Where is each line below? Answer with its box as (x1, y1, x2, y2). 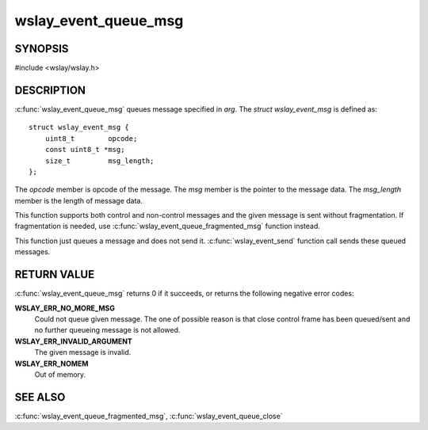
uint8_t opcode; (44, 134, 138, 143)
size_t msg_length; (44, 156, 155, 166)
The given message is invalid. (34, 348, 132, 357)
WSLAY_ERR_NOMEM (14, 359, 89, 368)
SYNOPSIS (14, 42, 69, 55)
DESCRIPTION (14, 83, 86, 97)
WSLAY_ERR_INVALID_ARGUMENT (14, 337, 132, 346)
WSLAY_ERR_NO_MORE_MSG (14, 303, 115, 313)
